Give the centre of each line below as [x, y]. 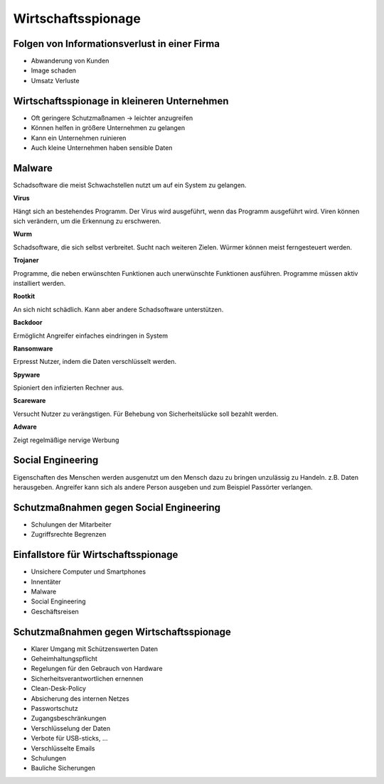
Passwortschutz [54, 708]
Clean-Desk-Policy [59, 689]
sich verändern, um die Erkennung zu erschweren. [87, 221]
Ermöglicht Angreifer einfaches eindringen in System [91, 335]
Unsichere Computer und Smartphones [88, 571]
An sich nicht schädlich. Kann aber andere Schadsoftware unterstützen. [118, 309]
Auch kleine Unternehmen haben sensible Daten [102, 147]
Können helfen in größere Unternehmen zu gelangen [108, 128]
